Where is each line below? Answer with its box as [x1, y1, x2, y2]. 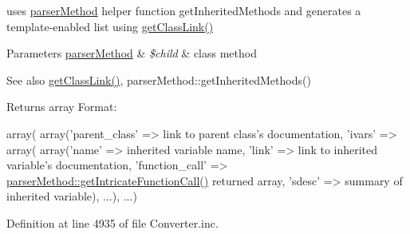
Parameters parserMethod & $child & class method [6, 45, 257, 61]
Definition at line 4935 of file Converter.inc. [6, 214, 219, 231]
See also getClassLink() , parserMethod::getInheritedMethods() [6, 71, 311, 88]
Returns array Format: [6, 98, 117, 115]
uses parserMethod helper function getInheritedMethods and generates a [6, 2, 361, 18]
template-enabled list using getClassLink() [6, 18, 214, 34]
